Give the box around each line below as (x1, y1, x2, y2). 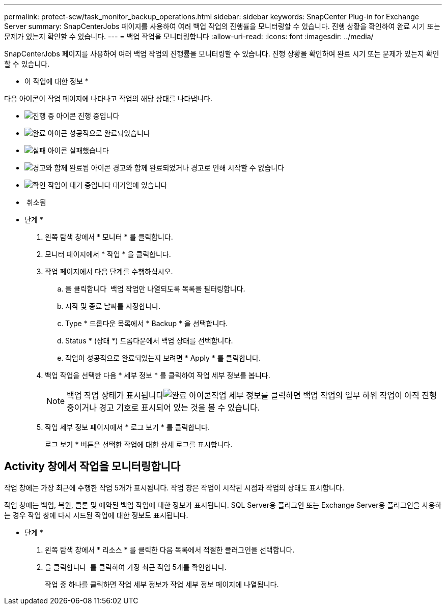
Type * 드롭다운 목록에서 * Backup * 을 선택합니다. (65, 319, 228, 328)
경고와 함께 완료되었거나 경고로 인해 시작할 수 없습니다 (113, 163, 285, 172)
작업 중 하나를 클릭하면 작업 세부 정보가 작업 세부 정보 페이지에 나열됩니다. (45, 579, 279, 589)
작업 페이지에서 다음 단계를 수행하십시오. (45, 267, 173, 276)
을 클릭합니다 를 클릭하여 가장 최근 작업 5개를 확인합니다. (45, 562, 227, 571)
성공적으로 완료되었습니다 (69, 129, 150, 137)
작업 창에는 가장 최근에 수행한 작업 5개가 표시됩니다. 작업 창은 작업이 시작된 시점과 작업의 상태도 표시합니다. (4, 483, 344, 492)
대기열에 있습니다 (113, 181, 168, 189)
